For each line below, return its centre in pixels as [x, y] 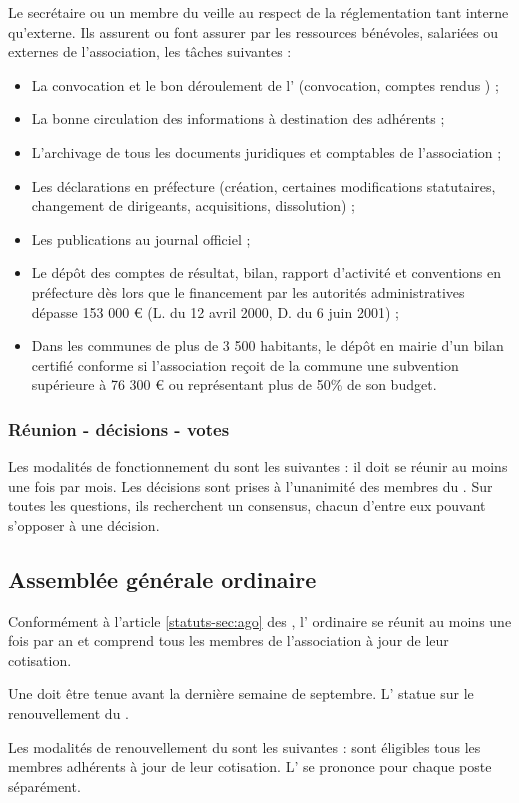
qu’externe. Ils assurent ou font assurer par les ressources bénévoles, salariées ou [253, 31]
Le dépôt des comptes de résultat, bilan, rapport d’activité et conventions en [266, 272]
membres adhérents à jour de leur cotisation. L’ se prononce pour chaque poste [250, 766]
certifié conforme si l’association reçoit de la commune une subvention [245, 364]
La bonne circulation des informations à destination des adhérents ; [238, 118]
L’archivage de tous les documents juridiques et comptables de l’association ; [266, 151]
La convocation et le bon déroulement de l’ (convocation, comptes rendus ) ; [265, 84]
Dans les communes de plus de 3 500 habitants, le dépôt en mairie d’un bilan [267, 345]
